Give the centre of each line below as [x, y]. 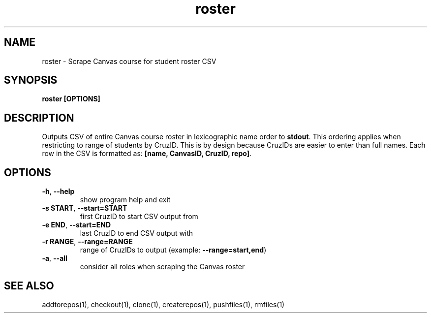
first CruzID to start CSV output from [139, 217]
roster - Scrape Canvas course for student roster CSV [129, 61]
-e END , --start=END [77, 225]
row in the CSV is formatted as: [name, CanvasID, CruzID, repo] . [147, 154]
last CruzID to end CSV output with [137, 233]
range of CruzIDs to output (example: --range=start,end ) [173, 250]
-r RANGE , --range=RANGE [87, 242]
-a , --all [55, 258]
